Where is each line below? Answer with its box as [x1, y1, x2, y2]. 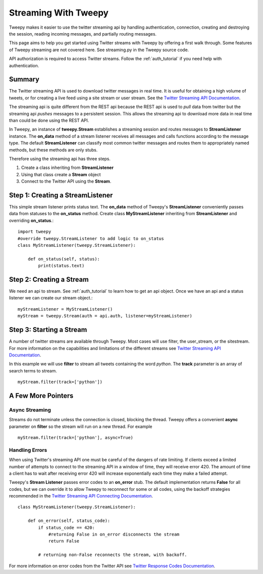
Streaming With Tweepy [9, 7, 109, 18]
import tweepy [18, 229, 51, 235]
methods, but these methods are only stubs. [9, 147, 98, 153]
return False [48, 538, 80, 544]
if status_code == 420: [38, 525, 95, 530]
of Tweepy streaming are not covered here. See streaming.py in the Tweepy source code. [9, 47, 189, 53]
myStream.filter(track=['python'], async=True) [18, 435, 133, 440]
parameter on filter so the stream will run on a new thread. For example [9, 424, 153, 429]
